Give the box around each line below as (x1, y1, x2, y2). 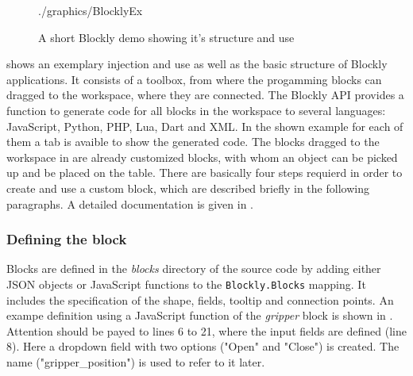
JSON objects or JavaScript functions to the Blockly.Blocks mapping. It (6, 275, 366, 292)
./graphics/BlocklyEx (38, 2, 143, 18)
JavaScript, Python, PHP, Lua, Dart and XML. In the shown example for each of (6, 117, 403, 134)
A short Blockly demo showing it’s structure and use (38, 29, 295, 45)
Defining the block (6, 229, 127, 249)
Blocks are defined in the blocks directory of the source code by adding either (6, 260, 381, 277)
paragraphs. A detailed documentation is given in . (6, 195, 253, 212)
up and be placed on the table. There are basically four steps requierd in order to (6, 164, 403, 181)
